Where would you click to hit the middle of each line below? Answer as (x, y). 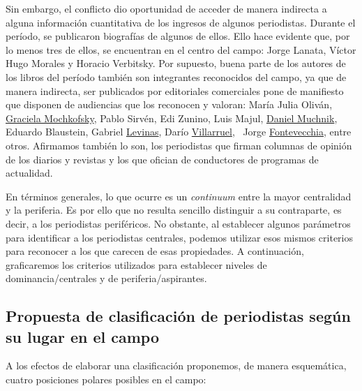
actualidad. (29, 173)
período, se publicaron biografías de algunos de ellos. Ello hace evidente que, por (178, 36)
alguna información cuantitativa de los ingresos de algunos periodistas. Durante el (181, 22)
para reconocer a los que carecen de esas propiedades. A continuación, (155, 251)
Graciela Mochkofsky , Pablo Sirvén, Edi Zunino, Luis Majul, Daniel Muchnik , (172, 118)
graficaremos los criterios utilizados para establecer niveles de (136, 264)
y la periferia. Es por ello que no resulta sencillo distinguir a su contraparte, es (174, 210)
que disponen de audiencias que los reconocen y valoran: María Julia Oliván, (169, 104)
